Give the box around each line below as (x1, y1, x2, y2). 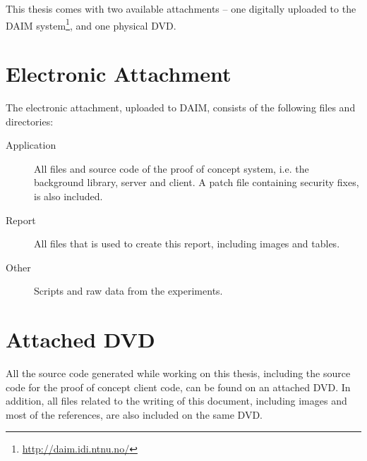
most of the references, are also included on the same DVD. (6, 407, 263, 422)
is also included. (34, 188, 103, 203)
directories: (6, 113, 54, 128)
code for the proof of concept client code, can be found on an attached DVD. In (6, 379, 351, 394)
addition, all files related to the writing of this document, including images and (6, 393, 347, 408)
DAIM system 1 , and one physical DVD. (6, 16, 176, 32)
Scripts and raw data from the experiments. (34, 283, 223, 298)
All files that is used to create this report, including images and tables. (34, 236, 340, 251)
